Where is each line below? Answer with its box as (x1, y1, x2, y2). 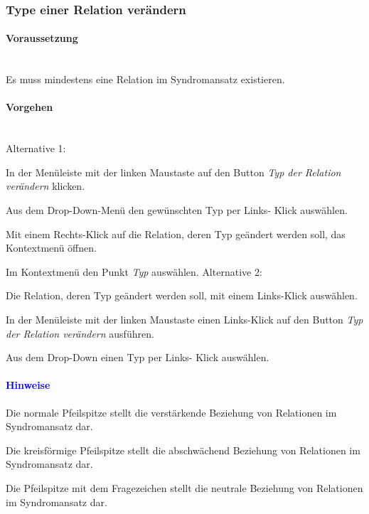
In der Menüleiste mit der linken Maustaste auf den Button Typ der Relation (6, 164, 341, 179)
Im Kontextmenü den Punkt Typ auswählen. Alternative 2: (6, 264, 262, 279)
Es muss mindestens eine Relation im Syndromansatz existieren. (6, 72, 285, 87)
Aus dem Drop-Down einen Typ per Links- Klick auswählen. (6, 350, 269, 365)
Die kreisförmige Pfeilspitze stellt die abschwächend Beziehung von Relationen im (6, 442, 360, 457)
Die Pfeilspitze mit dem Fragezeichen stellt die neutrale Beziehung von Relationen (6, 480, 363, 495)
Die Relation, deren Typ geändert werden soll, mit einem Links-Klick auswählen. (6, 288, 358, 303)
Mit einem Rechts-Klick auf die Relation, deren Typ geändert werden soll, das (6, 226, 346, 241)
